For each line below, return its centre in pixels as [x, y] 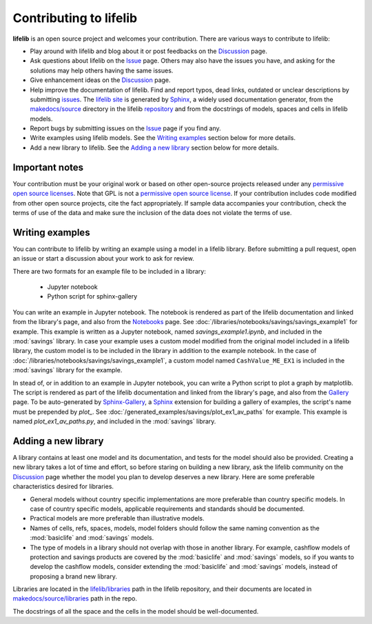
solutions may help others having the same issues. [102, 70]
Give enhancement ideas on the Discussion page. [101, 80]
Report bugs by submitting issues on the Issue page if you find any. [126, 128]
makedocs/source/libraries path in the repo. [75, 598]
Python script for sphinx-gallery [92, 296]
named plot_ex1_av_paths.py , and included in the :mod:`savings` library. [114, 421]
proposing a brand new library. [73, 576]
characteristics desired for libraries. [63, 487]
